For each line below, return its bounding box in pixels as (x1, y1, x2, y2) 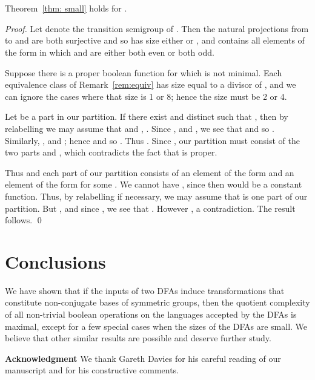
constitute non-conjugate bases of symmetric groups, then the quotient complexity (5, 296, 310, 309)
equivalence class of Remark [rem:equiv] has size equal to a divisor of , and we (5, 78, 296, 91)
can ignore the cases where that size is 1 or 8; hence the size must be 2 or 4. (5, 90, 287, 102)
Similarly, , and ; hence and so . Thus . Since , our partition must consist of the (5, 134, 300, 146)
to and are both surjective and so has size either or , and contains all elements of (5, 34, 305, 47)
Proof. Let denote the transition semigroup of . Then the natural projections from (5, 22, 309, 34)
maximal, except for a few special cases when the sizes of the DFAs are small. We (5, 319, 308, 332)
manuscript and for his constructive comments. (5, 364, 179, 376)
